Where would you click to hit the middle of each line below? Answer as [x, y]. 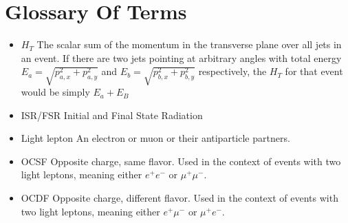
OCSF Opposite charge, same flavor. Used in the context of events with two [181, 161]
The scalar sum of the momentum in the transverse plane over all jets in [189, 44]
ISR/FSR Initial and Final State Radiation [112, 115]
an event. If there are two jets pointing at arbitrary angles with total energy [181, 57]
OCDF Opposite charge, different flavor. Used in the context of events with [180, 198]
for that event [314, 71]
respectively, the [232, 71]
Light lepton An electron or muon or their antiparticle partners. [155, 138]
